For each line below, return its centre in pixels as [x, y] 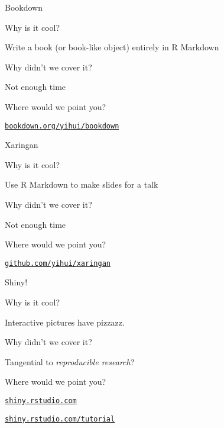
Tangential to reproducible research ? [70, 361]
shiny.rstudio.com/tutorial [60, 419]
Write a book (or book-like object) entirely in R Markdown [112, 47]
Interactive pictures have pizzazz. [65, 322]
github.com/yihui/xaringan [58, 263]
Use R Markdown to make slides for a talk [82, 184]
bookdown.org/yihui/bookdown [62, 126]
